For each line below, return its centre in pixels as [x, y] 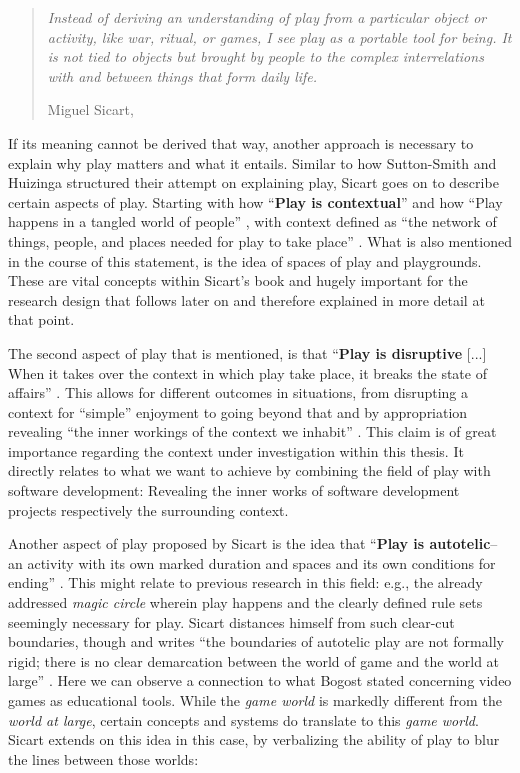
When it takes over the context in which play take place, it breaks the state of [247, 372]
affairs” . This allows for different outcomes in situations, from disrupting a [238, 392]
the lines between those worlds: [103, 758]
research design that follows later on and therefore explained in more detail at [246, 299]
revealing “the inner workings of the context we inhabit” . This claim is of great [252, 431]
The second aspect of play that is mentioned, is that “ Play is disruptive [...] [247, 352]
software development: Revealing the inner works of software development [234, 490]
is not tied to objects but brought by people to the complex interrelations [265, 56]
